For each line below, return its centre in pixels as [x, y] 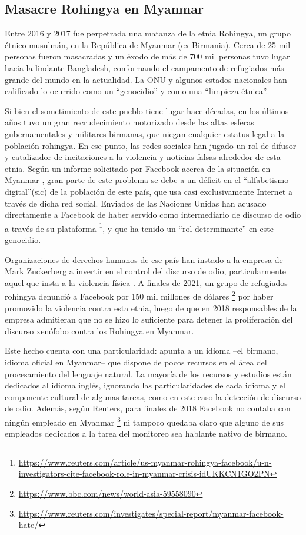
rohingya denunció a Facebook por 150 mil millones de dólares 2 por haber [139, 295]
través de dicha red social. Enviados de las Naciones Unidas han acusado [136, 203]
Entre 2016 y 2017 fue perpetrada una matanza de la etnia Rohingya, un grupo [148, 33]
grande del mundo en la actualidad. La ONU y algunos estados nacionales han [146, 79]
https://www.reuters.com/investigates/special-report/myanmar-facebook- [151, 513]
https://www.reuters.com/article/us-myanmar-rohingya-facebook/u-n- [145, 462]
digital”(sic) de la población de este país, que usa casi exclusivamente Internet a [149, 191]
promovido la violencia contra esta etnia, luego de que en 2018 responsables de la [151, 308]
